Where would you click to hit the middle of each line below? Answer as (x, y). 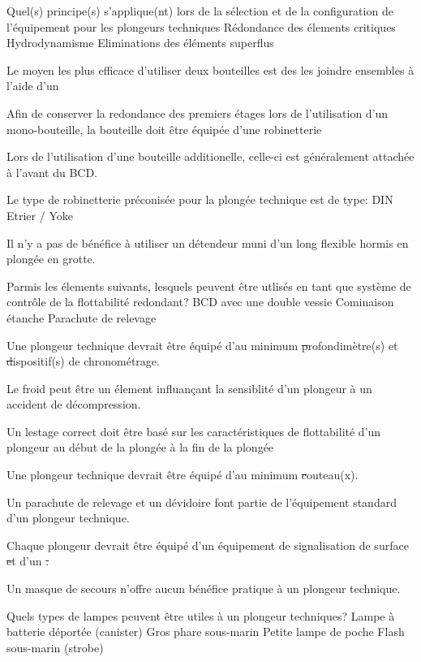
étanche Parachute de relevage (82, 317)
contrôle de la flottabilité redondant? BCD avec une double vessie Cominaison (200, 302)
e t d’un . (28, 561)
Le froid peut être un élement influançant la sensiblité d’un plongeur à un (189, 388)
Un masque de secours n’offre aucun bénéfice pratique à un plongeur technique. (204, 588)
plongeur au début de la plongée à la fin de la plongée (140, 447)
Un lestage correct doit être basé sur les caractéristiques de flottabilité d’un (194, 431)
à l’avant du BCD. (52, 172)
